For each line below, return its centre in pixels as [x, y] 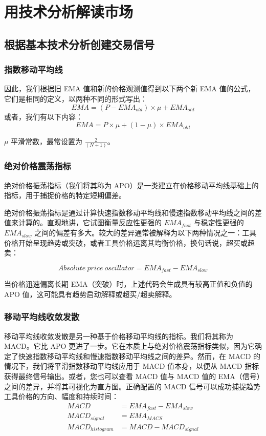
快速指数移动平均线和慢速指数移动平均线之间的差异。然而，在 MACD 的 [139, 356]
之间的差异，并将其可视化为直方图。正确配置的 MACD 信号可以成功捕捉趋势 [132, 386]
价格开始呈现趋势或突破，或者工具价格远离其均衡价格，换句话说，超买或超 [129, 242]
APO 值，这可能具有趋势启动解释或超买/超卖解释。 [90, 294]
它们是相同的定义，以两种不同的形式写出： [76, 98]
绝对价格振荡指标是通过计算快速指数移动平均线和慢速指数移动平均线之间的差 [133, 212]
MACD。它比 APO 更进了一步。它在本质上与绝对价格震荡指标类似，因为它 [129, 346]
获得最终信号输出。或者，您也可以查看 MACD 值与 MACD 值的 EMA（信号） [132, 376]
